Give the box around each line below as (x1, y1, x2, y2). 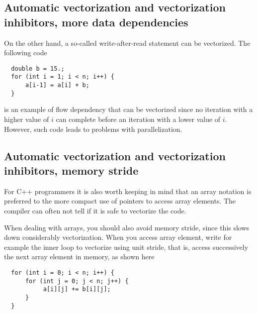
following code (4, 47, 47, 58)
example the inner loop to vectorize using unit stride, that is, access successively (4, 241, 249, 252)
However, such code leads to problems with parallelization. (4, 123, 182, 134)
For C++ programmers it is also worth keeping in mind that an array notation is (4, 186, 252, 196)
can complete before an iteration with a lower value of (56, 114, 221, 124)
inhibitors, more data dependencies (4, 14, 188, 29)
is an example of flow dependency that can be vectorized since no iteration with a (4, 104, 253, 114)
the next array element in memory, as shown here (4, 251, 155, 262)
